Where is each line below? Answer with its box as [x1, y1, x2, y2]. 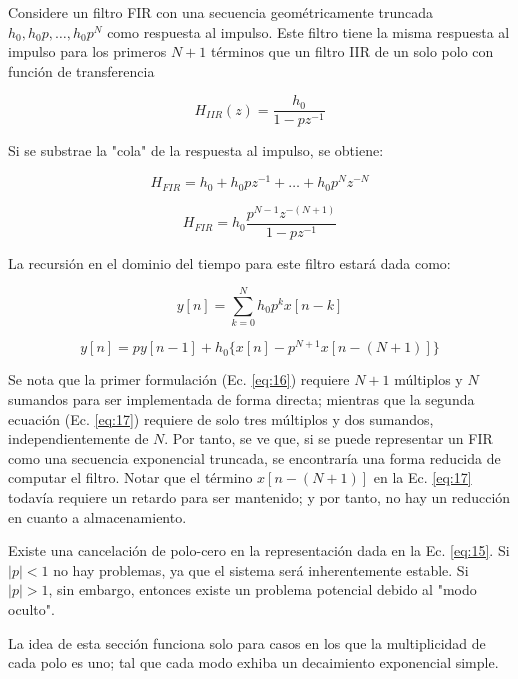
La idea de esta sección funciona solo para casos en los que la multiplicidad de [8, 632, 486, 653]
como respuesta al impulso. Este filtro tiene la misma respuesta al [107, 21, 510, 42]
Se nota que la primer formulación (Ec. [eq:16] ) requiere [8, 369, 350, 390]
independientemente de [8, 428, 149, 449]
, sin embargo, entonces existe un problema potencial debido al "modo [48, 579, 477, 600]
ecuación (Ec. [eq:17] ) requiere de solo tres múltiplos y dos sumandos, [8, 408, 434, 429]
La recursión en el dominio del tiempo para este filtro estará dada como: [8, 252, 451, 273]
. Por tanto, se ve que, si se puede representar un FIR [164, 428, 493, 449]
